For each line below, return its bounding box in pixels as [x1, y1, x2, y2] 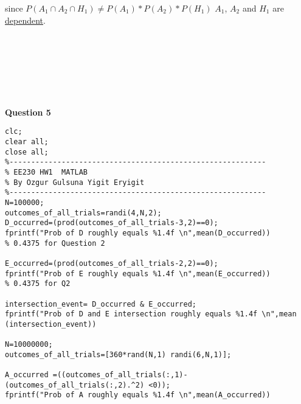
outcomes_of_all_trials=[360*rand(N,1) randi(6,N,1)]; [5, 350, 232, 359]
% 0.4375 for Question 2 [5, 239, 105, 248]
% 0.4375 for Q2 [5, 279, 71, 288]
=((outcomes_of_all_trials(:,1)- [52, 371, 188, 380]
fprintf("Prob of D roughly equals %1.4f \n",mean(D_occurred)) [5, 228, 271, 237]
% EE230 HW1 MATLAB [5, 167, 88, 176]
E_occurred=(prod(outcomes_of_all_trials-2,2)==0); [5, 259, 218, 268]
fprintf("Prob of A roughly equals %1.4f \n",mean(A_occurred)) [5, 391, 271, 400]
